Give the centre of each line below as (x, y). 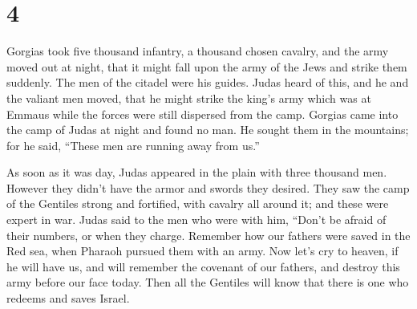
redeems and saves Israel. (68, 298)
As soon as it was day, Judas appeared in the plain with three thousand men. (197, 172)
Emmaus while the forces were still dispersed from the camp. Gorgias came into (202, 114)
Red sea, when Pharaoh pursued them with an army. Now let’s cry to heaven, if (202, 251)
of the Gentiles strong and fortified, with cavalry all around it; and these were (198, 203)
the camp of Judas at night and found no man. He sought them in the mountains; (208, 130)
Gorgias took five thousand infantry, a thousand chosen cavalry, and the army (198, 51)
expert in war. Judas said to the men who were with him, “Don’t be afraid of (196, 220)
